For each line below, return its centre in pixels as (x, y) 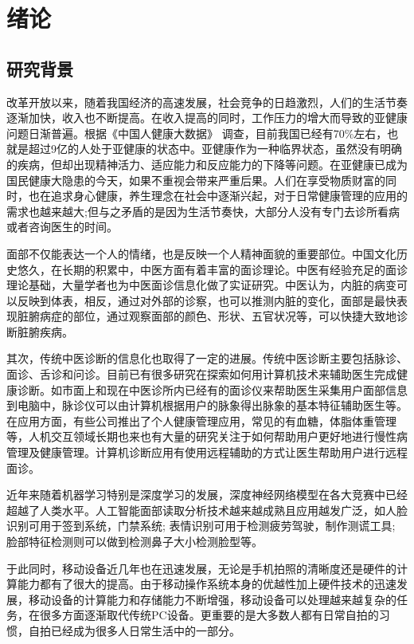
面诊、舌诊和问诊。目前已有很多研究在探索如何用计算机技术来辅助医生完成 (201, 374)
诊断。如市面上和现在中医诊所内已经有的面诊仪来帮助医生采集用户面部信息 (212, 389)
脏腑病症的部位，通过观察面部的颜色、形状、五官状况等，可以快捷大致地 (207, 316)
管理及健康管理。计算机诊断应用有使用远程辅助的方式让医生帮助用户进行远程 (207, 452)
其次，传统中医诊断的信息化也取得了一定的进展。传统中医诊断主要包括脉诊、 (207, 358)
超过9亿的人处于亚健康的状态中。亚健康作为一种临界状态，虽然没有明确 (215, 149)
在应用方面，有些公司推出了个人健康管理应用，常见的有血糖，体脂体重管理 (201, 420)
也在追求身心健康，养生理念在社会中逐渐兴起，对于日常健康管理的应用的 (218, 196)
